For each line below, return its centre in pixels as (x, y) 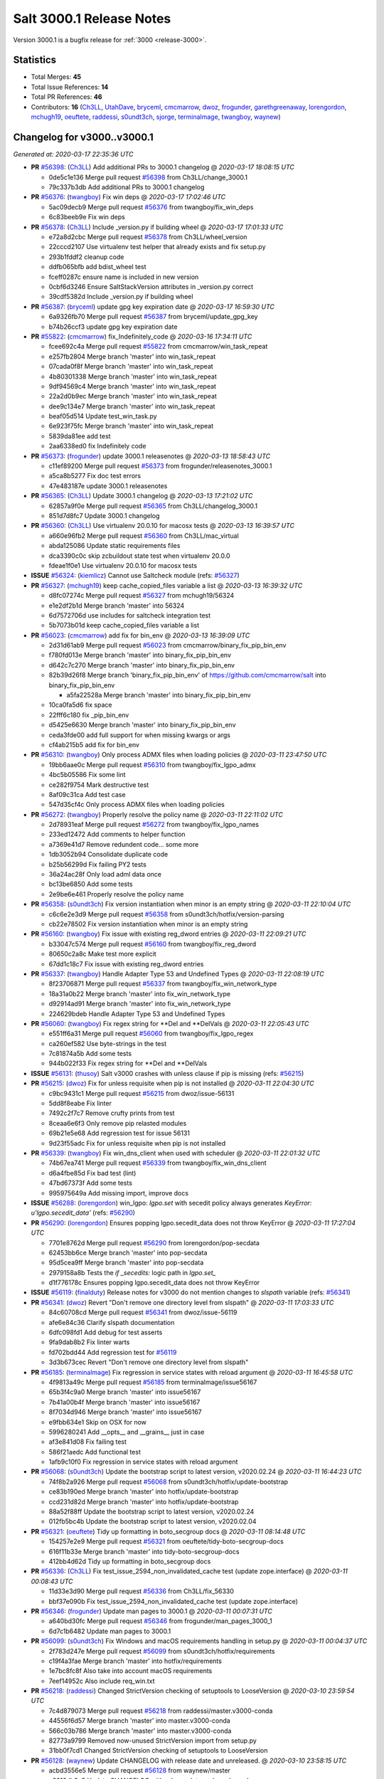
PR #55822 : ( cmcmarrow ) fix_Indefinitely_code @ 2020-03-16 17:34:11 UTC (142, 336)
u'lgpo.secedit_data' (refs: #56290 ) (83, 1213)
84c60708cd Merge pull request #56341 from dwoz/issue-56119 (143, 1312)
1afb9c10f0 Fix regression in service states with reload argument (143, 1462)
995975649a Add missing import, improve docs (118, 1193)
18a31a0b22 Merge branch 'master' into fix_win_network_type (140, 993)
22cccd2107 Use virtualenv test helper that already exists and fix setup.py (157, 247)
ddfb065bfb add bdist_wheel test (97, 267)
